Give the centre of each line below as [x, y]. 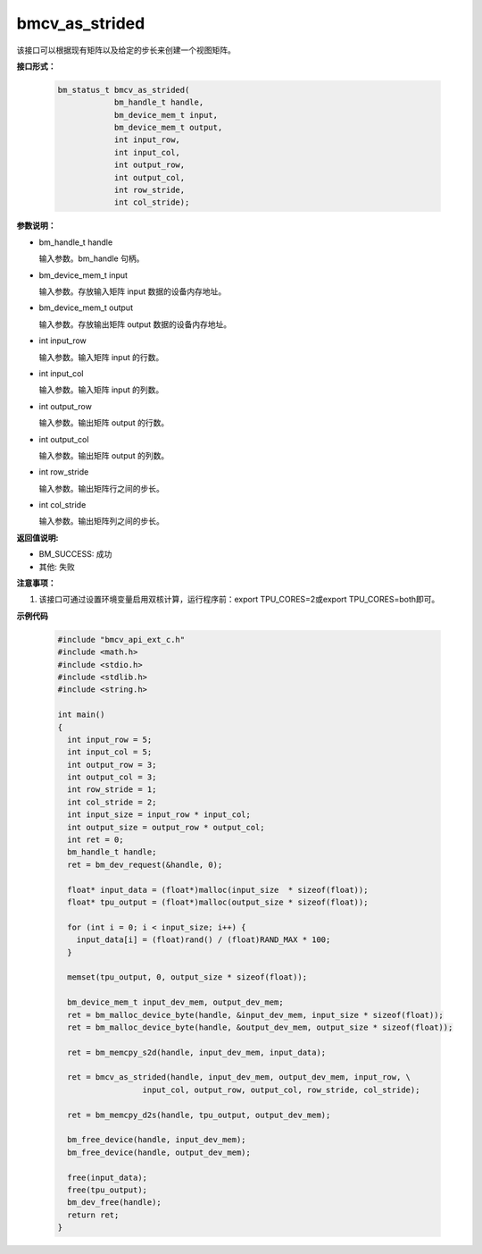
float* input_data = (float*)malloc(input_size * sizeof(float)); [218, 890]
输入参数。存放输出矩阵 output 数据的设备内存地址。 [135, 324]
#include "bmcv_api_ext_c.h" [121, 640]
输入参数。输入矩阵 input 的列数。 [101, 390]
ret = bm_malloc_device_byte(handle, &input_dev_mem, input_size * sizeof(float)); [255, 1015]
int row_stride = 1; [112, 790]
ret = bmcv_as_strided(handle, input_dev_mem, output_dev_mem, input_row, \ [239, 1077]
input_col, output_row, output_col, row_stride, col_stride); [281, 1090]
